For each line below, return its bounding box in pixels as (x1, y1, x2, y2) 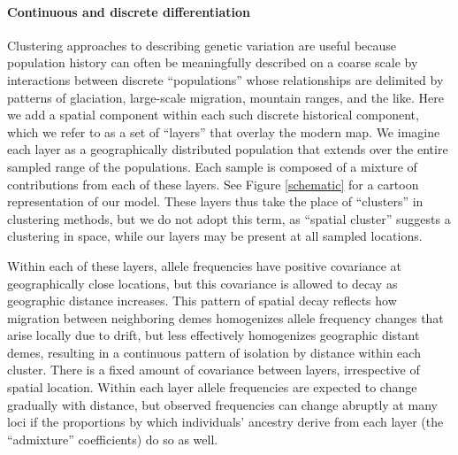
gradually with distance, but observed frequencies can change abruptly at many (7, 395, 438, 413)
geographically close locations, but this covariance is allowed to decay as (7, 274, 398, 292)
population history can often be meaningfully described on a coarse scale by (7, 53, 418, 72)
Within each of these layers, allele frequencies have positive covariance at (7, 256, 402, 274)
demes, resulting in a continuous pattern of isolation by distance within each (7, 343, 421, 361)
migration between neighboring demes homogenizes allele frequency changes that (7, 308, 444, 327)
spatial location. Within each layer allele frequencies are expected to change (7, 378, 417, 397)
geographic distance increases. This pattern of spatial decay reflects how (7, 291, 397, 310)
